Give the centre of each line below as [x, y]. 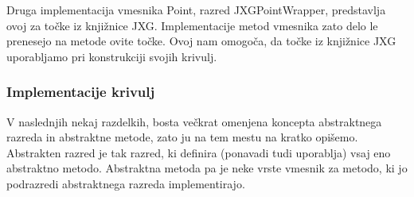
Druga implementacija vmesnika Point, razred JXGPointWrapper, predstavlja [196, 10]
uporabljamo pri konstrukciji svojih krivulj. [112, 56]
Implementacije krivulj [81, 92]
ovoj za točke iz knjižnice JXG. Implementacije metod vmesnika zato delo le [192, 25]
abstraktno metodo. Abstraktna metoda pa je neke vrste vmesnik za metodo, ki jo [207, 168]
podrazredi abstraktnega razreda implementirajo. [126, 183]
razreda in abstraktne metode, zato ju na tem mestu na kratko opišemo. [182, 137]
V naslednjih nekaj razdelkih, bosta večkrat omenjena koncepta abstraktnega [194, 121]
